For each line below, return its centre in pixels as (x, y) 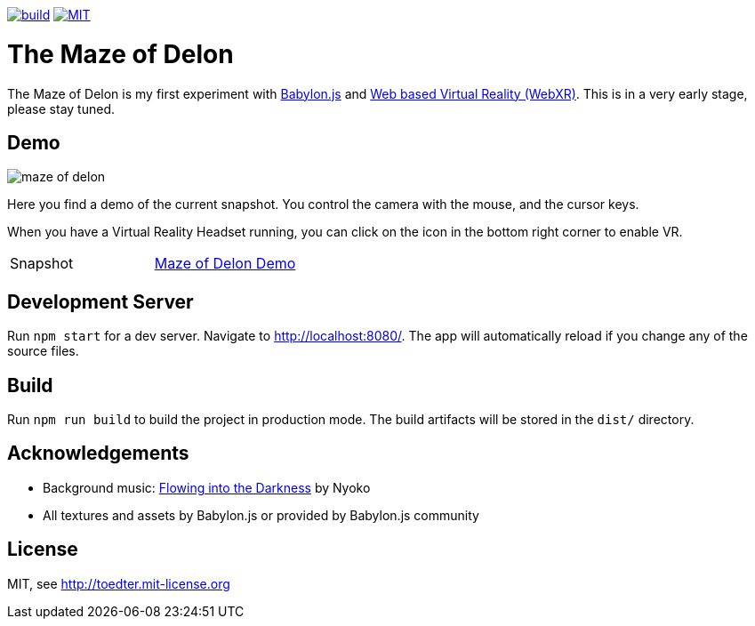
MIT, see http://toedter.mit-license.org (119, 583)
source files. (43, 351)
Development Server (100, 301)
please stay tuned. (61, 108)
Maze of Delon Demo (225, 264)
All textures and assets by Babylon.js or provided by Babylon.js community (261, 515)
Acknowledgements (98, 453)
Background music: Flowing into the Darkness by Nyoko (207, 487)
